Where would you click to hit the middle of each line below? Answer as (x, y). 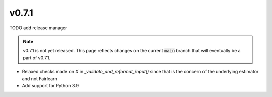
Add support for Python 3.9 (50, 85)
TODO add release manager (38, 28)
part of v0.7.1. (37, 58)
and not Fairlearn (40, 79)
